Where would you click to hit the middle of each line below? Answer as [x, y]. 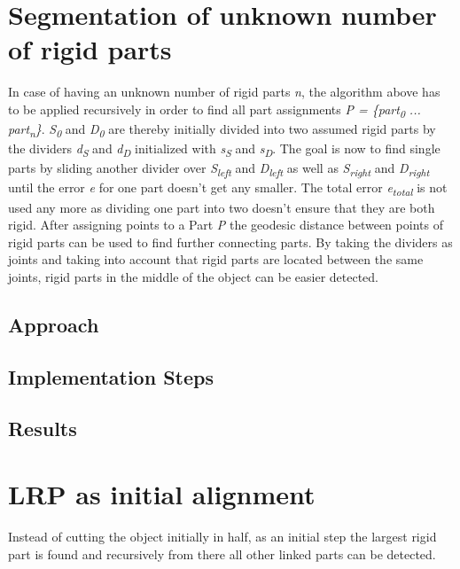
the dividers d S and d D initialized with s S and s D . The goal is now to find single [224, 149]
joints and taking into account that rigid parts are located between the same [216, 259]
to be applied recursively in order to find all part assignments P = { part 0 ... [214, 110]
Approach [54, 324]
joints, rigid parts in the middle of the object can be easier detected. [194, 276]
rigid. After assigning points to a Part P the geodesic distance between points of [226, 225]
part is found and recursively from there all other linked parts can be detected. [222, 553]
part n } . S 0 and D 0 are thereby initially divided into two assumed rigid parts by [222, 130]
